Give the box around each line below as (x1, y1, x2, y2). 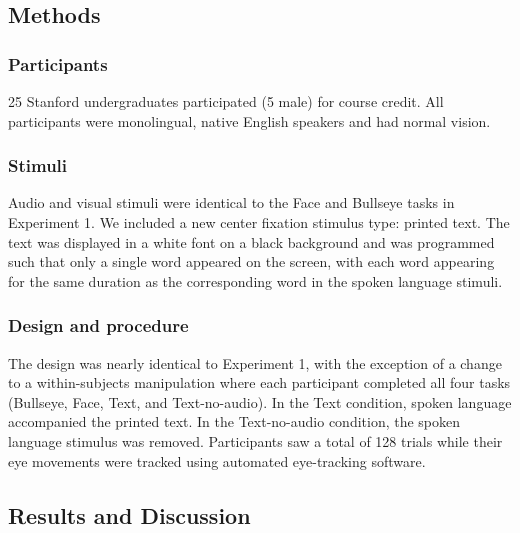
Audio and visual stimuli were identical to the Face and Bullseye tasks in (8, 192, 455, 213)
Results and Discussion (8, 499, 251, 530)
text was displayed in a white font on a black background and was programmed (8, 231, 495, 252)
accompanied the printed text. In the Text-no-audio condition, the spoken (8, 411, 461, 432)
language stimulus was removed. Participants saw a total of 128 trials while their (8, 430, 503, 451)
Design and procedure (8, 313, 189, 338)
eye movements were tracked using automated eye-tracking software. (8, 450, 426, 471)
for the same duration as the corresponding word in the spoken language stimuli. (8, 270, 503, 291)
